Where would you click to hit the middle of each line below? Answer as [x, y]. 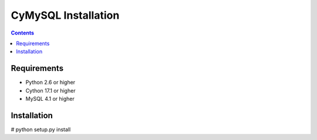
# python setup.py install [41, 129]
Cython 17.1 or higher [50, 90]
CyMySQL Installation [65, 15]
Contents [23, 33]
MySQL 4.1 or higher [50, 99]
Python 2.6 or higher [50, 83]
